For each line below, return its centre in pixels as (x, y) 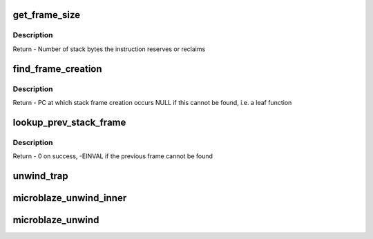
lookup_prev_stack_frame (69, 122)
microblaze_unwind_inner (70, 198)
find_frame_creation (58, 69)
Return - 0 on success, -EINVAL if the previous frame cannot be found (113, 156)
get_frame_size (47, 15)
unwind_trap (40, 176)
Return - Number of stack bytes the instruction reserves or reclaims (109, 49)
